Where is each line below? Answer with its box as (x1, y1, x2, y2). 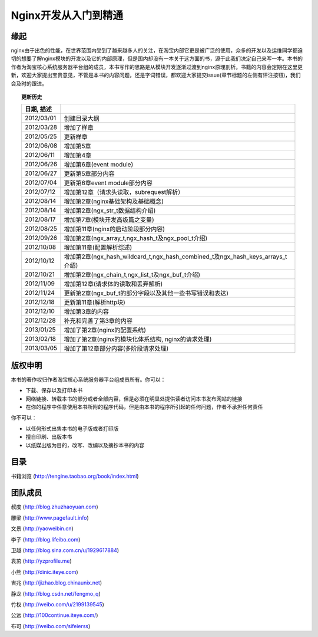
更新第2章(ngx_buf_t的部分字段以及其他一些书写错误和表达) (64, 289, 229, 297)
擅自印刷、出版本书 (25, 434, 72, 441)
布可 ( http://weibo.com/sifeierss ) (11, 622, 91, 629)
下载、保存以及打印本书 (25, 387, 82, 394)
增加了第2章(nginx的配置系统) (64, 326, 147, 334)
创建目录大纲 (64, 114, 100, 123)
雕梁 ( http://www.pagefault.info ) (11, 514, 90, 521)
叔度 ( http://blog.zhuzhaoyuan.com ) (11, 503, 98, 510)
